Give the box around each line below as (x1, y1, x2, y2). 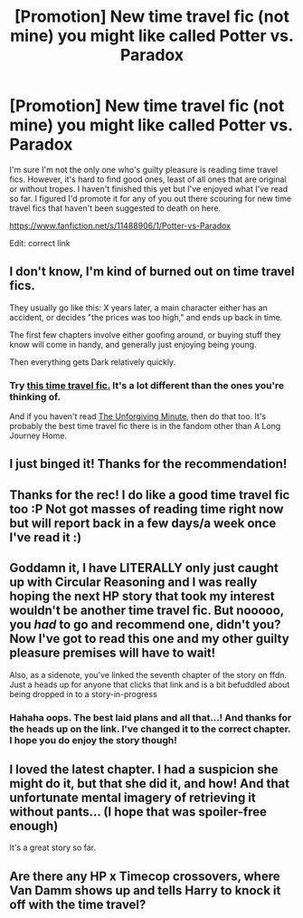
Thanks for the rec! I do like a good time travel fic (9, 487, 290, 502)
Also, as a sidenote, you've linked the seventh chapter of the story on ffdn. (9, 669, 288, 680)
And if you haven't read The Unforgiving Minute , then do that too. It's (9, 411, 267, 422)
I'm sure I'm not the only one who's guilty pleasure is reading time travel (9, 164, 279, 175)
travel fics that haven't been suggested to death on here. (9, 202, 222, 214)
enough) (9, 818, 59, 834)
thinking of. (9, 390, 62, 403)
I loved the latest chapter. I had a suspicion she (9, 761, 279, 777)
